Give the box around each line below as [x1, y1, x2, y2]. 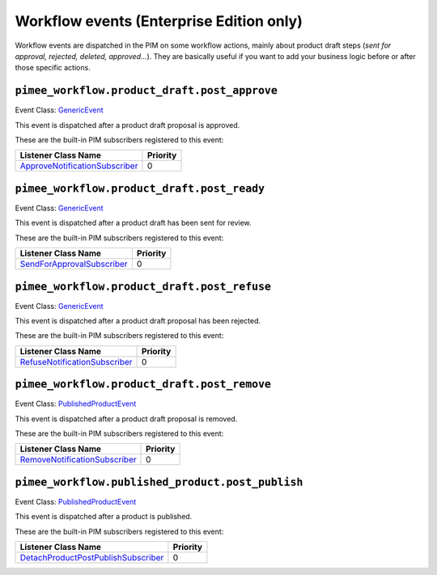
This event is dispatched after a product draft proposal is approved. [15, 120, 240, 129]
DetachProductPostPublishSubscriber [19, 552, 164, 564]
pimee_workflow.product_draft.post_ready [15, 182, 265, 195]
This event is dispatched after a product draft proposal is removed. [15, 413, 238, 424]
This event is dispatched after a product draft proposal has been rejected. [15, 316, 261, 325]
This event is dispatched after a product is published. [15, 512, 193, 522]
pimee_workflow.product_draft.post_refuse [15, 280, 271, 293]
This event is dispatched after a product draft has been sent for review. [15, 218, 252, 228]
